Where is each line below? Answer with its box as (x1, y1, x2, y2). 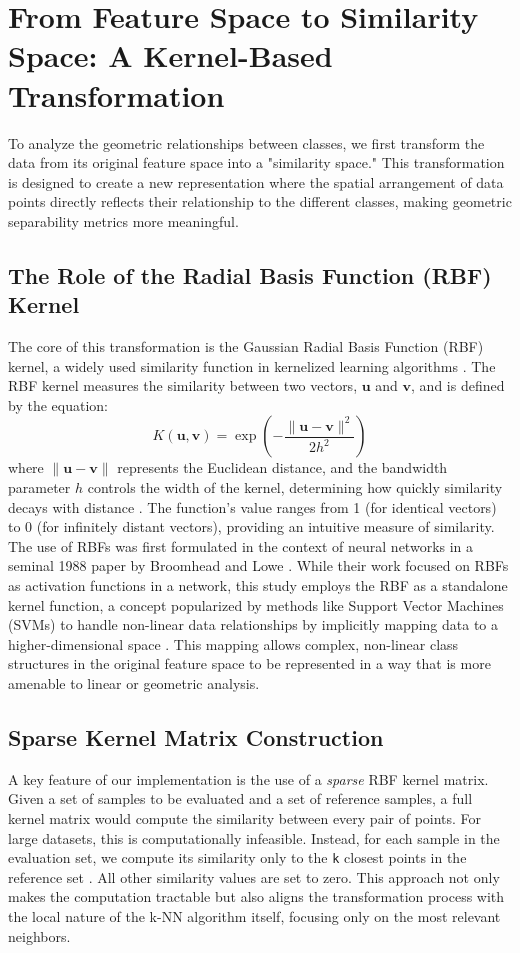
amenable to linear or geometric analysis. (8, 672, 260, 693)
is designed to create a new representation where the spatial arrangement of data (8, 171, 504, 192)
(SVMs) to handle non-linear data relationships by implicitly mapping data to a (8, 614, 498, 635)
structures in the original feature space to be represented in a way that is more (8, 653, 491, 674)
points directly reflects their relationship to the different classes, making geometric (8, 191, 512, 212)
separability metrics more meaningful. (8, 210, 239, 231)
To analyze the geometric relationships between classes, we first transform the (8, 132, 485, 153)
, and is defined (411, 375, 505, 396)
